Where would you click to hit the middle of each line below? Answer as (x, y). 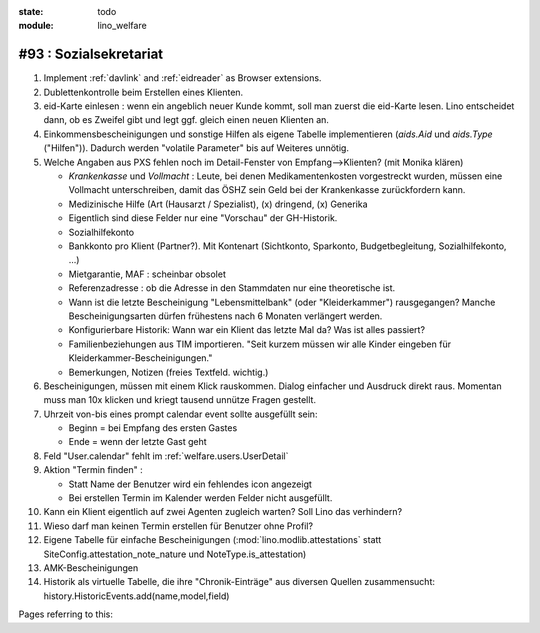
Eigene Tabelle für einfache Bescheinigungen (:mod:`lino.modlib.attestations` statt (212, 540)
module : (36, 26)
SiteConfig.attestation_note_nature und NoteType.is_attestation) (175, 554)
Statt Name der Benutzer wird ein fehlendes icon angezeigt (190, 484)
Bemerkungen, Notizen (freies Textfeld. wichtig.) (168, 372)
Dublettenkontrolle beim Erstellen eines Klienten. (143, 92)
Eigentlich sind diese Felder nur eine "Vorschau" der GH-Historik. (203, 218)
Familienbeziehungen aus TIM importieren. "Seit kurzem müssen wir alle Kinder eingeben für (260, 344)
